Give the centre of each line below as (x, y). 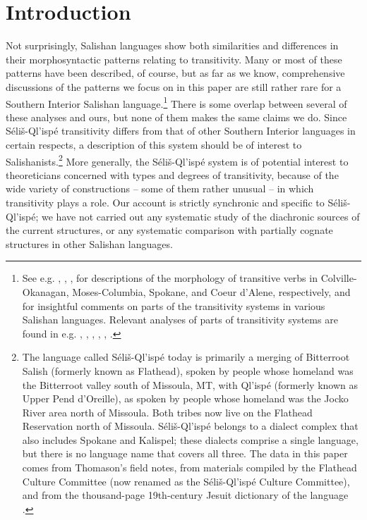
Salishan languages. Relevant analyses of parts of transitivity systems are (180, 320)
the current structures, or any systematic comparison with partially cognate (169, 230)
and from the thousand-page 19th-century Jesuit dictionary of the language (185, 495)
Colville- (339, 278)
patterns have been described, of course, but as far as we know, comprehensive (175, 73)
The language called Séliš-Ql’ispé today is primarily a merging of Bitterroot (186, 357)
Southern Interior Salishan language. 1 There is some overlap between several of (176, 102)
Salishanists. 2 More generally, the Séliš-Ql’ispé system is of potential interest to (177, 160)
